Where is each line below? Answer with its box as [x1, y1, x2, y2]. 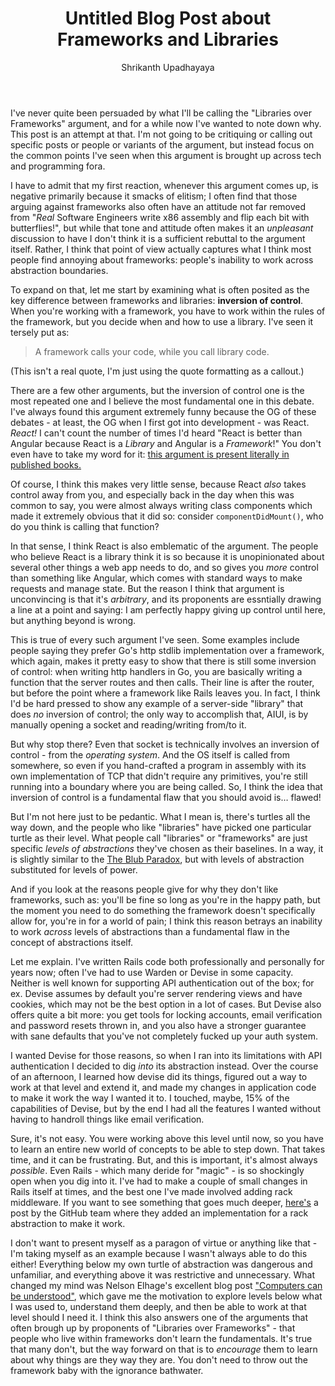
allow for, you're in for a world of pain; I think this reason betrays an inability [10, 915, 323, 927]
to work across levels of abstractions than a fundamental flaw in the [10, 925, 290, 937]
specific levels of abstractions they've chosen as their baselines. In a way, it [10, 842, 324, 854]
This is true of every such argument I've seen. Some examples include [10, 633, 300, 646]
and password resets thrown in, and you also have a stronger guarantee [10, 1019, 307, 1031]
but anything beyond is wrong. [10, 614, 137, 626]
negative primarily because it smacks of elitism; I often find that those [10, 190, 298, 202]
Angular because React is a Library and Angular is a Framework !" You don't [10, 437, 322, 449]
